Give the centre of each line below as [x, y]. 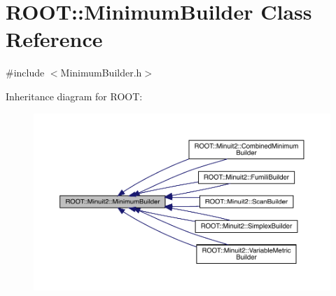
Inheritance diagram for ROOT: [74, 96]
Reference [54, 39]
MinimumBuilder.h [101, 73]
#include [25, 73]
